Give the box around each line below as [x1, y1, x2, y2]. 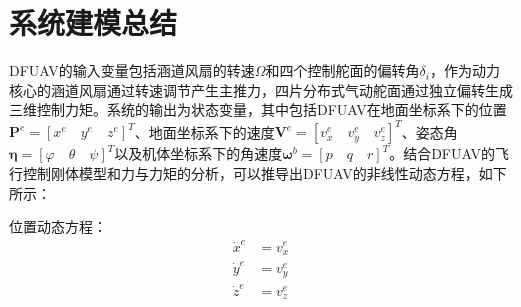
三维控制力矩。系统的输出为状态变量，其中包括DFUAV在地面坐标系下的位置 [9, 99, 507, 120]
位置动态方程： [9, 216, 107, 237]
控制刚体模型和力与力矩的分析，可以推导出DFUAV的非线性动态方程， [22, 163, 479, 183]
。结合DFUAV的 [389, 143, 495, 164]
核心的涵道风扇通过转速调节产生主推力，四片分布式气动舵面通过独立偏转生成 [9, 79, 513, 100]
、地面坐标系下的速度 [134, 121, 275, 142]
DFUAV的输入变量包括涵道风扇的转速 [9, 60, 255, 81]
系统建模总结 [9, 2, 178, 43]
